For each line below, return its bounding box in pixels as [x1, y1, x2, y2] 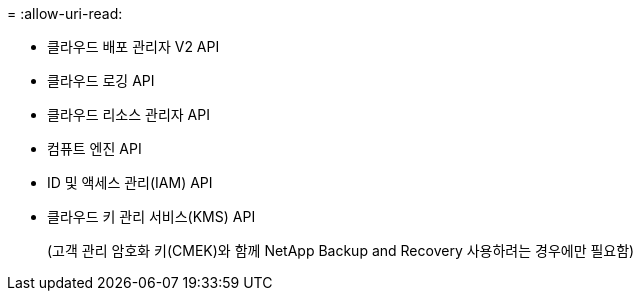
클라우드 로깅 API [47, 72, 155, 89]
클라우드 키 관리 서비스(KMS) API [47, 208, 256, 225]
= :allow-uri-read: [7, 5, 123, 22]
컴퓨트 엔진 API [47, 140, 142, 157]
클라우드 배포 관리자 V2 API [47, 38, 220, 55]
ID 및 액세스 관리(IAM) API [47, 174, 213, 191]
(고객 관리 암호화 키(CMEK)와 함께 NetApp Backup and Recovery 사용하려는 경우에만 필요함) [47, 242, 635, 259]
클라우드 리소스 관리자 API [47, 106, 210, 123]
